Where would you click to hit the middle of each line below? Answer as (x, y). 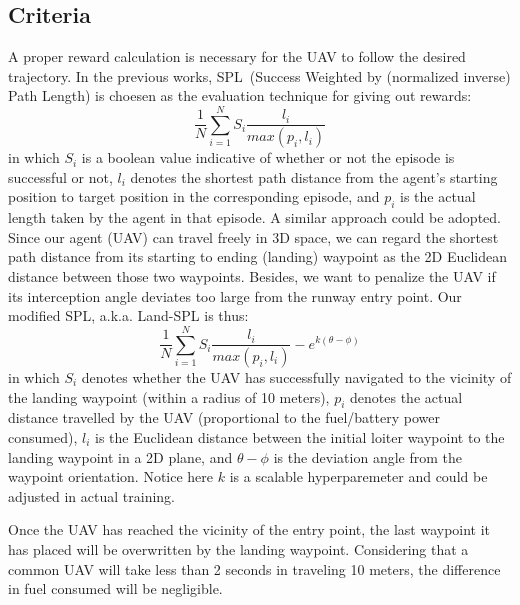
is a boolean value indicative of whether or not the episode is (268, 157)
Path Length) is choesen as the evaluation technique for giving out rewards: (240, 95)
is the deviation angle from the (367, 456)
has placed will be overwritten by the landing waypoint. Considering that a (238, 548)
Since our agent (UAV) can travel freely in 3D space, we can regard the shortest (253, 236)
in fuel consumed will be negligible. (115, 588)
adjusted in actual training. (91, 495)
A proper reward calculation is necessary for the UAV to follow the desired (237, 56)
